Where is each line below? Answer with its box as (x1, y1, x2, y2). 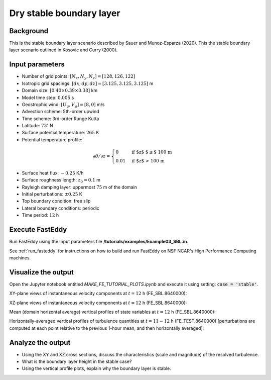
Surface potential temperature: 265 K (22, 130, 99, 136)
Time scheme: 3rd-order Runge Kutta (22, 116, 99, 122)
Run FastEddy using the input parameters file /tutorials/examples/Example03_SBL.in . (9, 239, 189, 245)
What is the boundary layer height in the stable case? (22, 358, 132, 364)
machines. (9, 254, 31, 261)
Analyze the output (9, 338, 71, 347)
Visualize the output (9, 268, 74, 276)
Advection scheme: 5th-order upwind (22, 109, 100, 115)
